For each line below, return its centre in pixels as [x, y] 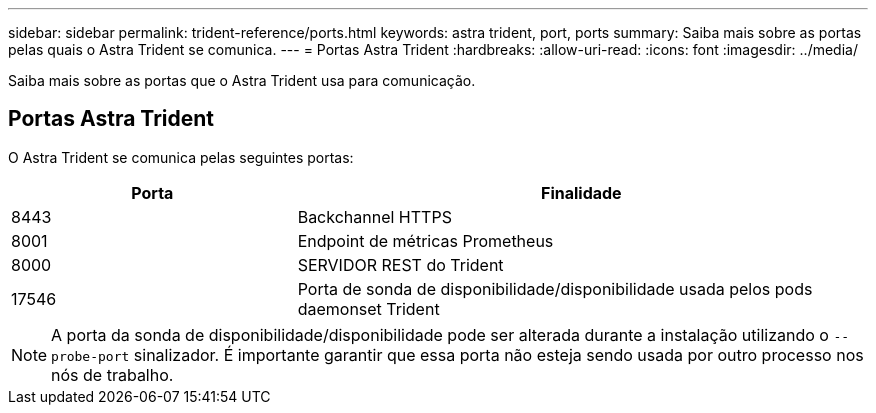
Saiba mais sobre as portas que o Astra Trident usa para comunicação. [242, 80]
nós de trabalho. [112, 374]
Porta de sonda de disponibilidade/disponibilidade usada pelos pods [555, 288]
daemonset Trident [368, 308]
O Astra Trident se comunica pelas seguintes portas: [181, 157]
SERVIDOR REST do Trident [400, 264]
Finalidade [581, 192]
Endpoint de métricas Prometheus [425, 240]
